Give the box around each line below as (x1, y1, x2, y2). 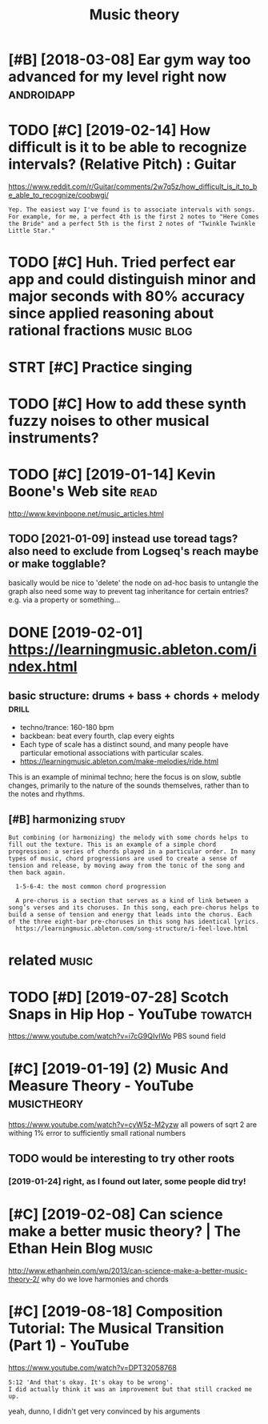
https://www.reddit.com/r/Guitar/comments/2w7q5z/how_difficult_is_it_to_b (8, 182, 258, 191)
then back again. (8, 868, 66, 877)
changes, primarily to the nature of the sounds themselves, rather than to (8, 780, 250, 790)
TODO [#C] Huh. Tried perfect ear (8, 254, 236, 271)
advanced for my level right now (8, 68, 227, 86)
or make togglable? (8, 557, 106, 571)
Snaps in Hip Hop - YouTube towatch (8, 1005, 252, 1023)
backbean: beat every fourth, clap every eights (19, 731, 174, 741)
